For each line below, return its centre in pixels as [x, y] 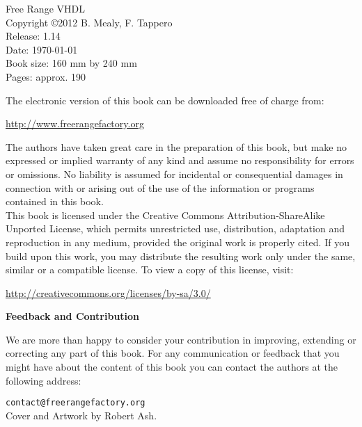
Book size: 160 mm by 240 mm [71, 63]
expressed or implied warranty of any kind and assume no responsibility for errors [180, 160]
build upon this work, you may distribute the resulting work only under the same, [181, 256]
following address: [44, 380]
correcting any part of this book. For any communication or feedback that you [173, 353]
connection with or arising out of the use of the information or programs [160, 187]
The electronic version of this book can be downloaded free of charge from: [165, 100]
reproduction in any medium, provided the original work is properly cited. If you [178, 242]
